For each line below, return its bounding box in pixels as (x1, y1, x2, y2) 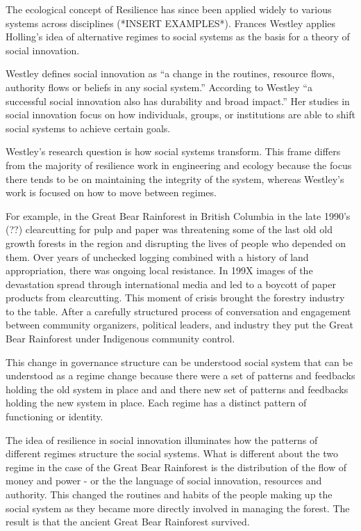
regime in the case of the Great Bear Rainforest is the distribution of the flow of (6, 459, 346, 474)
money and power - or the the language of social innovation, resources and (6, 473, 322, 488)
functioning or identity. (6, 409, 103, 424)
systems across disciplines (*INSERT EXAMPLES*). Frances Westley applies (6, 15, 336, 30)
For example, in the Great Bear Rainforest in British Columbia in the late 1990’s (6, 208, 351, 223)
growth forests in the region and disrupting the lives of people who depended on (6, 235, 346, 250)
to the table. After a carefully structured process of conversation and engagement (6, 303, 351, 318)
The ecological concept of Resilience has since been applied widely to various (6, 2, 332, 16)
